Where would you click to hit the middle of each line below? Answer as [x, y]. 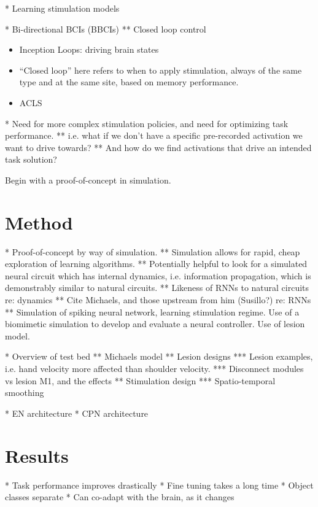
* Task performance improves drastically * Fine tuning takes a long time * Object [159, 485]
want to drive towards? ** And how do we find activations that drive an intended [158, 147]
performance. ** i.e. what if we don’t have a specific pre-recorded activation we [154, 135]
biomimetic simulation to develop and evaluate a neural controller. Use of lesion [155, 324]
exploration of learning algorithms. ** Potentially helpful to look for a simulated [156, 264]
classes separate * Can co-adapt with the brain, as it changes [120, 497]
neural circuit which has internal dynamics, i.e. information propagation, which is [158, 275]
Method [39, 222]
